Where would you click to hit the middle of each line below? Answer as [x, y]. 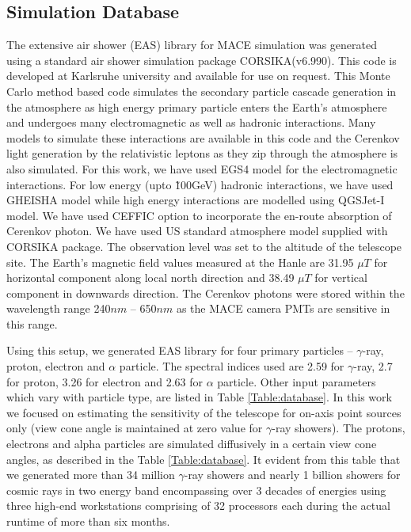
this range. [32, 323]
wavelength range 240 [59, 308]
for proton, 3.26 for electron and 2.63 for [105, 381]
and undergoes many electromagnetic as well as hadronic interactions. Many [191, 122]
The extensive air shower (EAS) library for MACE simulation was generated [192, 45]
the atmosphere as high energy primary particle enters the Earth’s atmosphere [197, 106]
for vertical [341, 277]
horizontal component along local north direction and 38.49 [150, 277]
